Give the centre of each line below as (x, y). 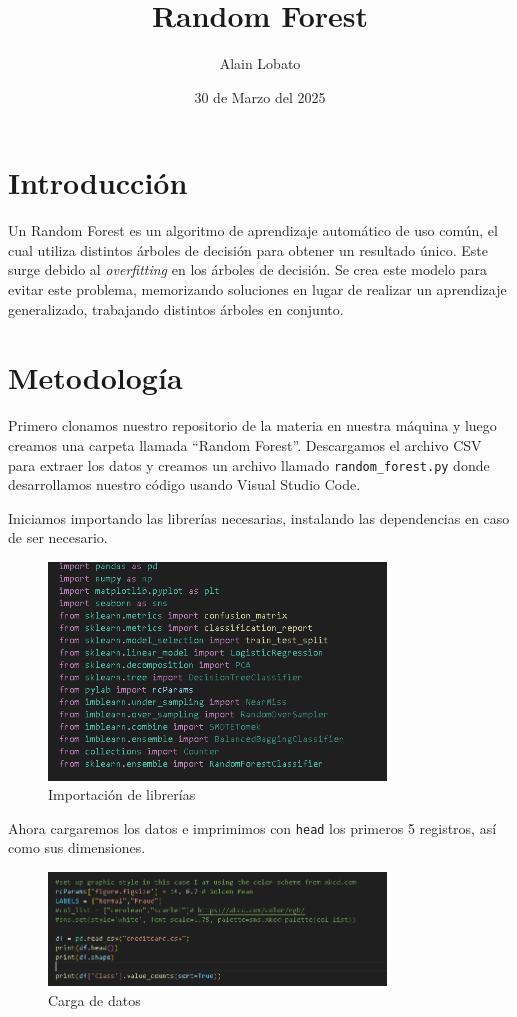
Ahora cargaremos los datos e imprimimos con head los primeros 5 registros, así (252, 827)
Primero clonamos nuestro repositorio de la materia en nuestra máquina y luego (252, 425)
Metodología (95, 377)
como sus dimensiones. (77, 847)
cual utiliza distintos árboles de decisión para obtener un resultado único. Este (248, 249)
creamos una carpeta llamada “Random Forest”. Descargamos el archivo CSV (245, 444)
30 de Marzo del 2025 (260, 96)
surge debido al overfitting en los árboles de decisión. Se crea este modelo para (248, 269)
